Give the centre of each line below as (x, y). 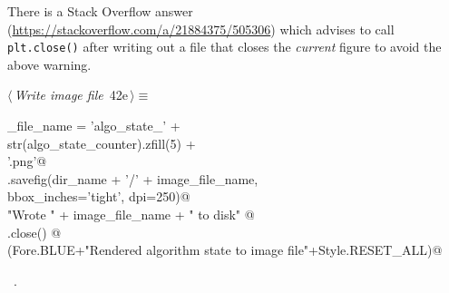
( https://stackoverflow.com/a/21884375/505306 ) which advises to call (201, 29)
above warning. (49, 64)
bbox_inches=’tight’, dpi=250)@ (99, 196)
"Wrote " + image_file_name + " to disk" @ (131, 214)
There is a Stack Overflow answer (100, 11)
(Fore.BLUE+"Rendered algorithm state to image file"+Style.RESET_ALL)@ (225, 250)
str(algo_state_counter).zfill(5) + (102, 143)
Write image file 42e (71, 95)
